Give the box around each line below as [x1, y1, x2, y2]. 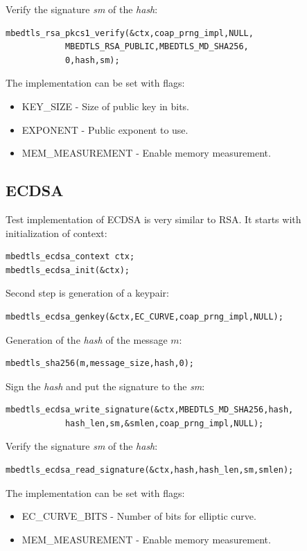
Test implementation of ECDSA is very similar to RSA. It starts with [6, 211, 301, 226]
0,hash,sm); [64, 55, 120, 65]
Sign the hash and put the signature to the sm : [6, 378, 205, 393]
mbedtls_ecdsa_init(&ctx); [6, 265, 130, 275]
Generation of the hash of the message [6, 332, 168, 347]
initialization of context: [6, 225, 107, 240]
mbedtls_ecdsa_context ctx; [6, 252, 135, 262]
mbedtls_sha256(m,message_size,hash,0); [6, 358, 195, 369]
